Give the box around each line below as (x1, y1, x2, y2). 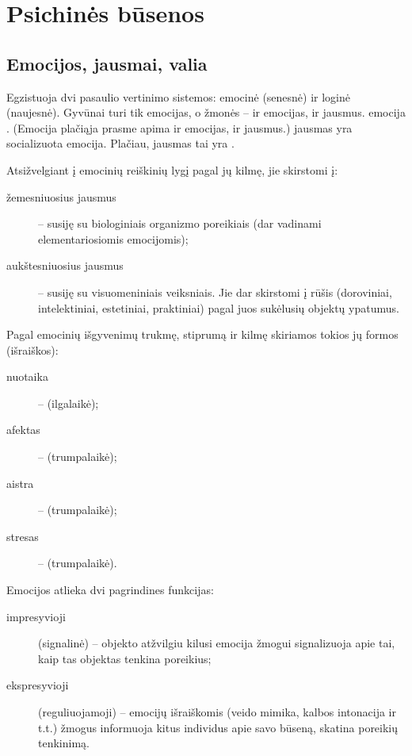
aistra (6, 474, 34, 491)
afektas (6, 421, 40, 438)
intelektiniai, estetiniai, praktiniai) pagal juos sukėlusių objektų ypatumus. (38, 299, 399, 316)
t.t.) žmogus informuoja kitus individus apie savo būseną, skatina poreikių (38, 719, 399, 735)
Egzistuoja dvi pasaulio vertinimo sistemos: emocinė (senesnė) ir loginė (6, 88, 351, 105)
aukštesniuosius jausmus (6, 257, 124, 274)
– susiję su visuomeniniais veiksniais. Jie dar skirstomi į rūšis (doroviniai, (38, 283, 392, 300)
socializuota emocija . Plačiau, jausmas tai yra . (6, 135, 235, 152)
